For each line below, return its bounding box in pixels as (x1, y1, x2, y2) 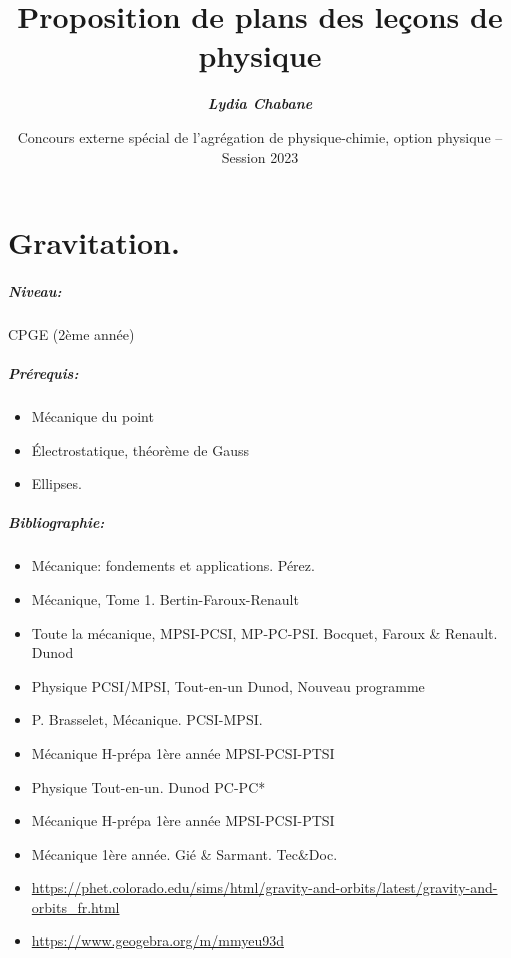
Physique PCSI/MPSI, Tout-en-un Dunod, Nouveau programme (31, 675, 425, 696)
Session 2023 (221, 146, 299, 167)
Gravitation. (8, 222, 180, 263)
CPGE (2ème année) (8, 323, 135, 344)
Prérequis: (8, 363, 79, 384)
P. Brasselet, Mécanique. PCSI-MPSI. (31, 709, 263, 730)
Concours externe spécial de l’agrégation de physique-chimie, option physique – (17, 126, 503, 147)
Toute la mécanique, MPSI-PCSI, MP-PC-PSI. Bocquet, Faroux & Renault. (31, 622, 498, 643)
